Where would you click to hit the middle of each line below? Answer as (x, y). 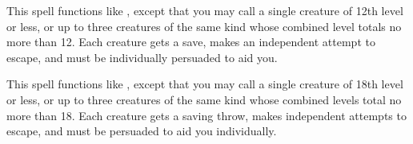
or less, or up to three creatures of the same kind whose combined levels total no (204, 99)
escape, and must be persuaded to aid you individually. (142, 131)
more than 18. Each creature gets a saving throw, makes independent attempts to (206, 115)
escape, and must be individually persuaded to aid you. (142, 57)
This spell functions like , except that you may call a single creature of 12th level (205, 10)
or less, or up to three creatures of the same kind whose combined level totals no (204, 26)
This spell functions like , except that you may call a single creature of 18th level (205, 84)
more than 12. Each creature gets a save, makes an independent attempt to (191, 42)
